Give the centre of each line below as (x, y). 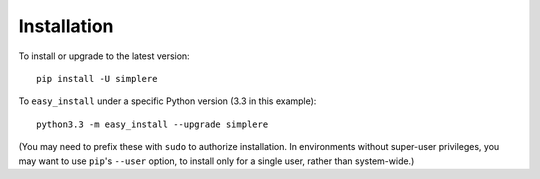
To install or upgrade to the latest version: (104, 56)
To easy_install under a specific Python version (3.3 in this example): (167, 101)
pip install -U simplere (97, 78)
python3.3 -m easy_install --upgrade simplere (152, 124)
